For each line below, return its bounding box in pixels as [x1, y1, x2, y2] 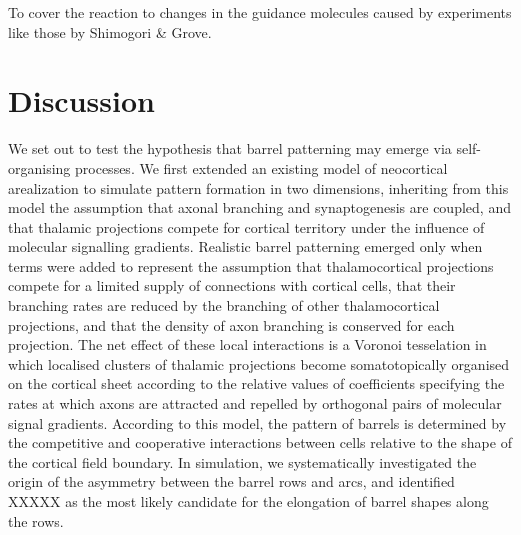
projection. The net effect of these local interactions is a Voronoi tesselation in [8, 334, 487, 355]
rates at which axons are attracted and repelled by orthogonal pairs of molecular [8, 393, 502, 414]
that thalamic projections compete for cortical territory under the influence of [8, 216, 485, 237]
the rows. [8, 510, 64, 531]
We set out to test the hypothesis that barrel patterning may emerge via [8, 138, 452, 159]
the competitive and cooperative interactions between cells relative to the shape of [8, 432, 512, 453]
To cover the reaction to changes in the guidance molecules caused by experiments [8, 2, 512, 22]
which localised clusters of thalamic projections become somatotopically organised [8, 353, 510, 374]
